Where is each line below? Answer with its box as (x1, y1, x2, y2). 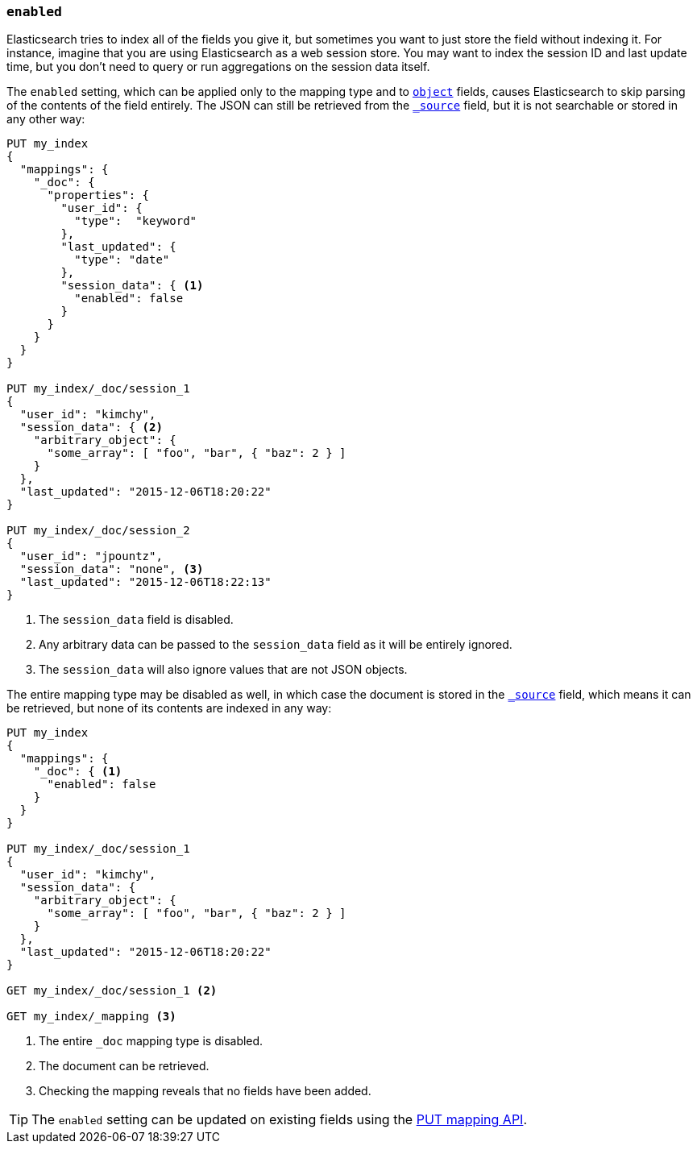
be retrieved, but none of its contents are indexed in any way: (6, 701, 332, 716)
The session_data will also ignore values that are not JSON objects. (39, 662, 408, 677)
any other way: (6, 112, 85, 127)
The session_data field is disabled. (39, 612, 234, 627)
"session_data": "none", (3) (19, 563, 204, 576)
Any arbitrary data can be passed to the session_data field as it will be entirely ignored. (39, 637, 512, 652)
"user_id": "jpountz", (19, 550, 163, 563)
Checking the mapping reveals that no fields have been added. (39, 1084, 371, 1098)
